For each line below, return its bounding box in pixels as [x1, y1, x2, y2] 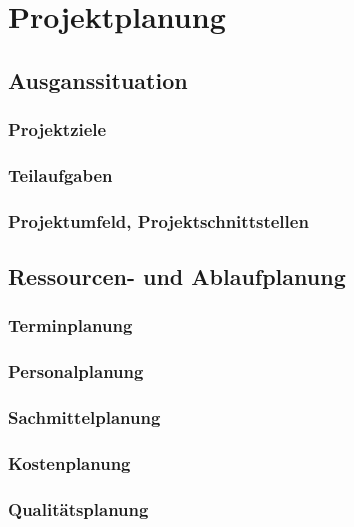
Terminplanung [8, 313, 133, 338]
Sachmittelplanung [8, 405, 161, 430]
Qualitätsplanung [8, 496, 149, 521]
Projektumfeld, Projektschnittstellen [8, 208, 309, 233]
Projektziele [8, 117, 107, 142]
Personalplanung [8, 359, 144, 384]
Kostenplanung [8, 450, 131, 475]
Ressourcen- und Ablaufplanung [8, 261, 346, 292]
